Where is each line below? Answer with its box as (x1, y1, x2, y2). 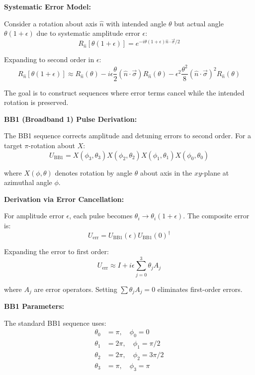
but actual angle (174, 18, 224, 28)
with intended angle (106, 18, 167, 28)
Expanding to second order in (4, 54, 94, 65)
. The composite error (183, 210, 250, 221)
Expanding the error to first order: (4, 246, 109, 257)
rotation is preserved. (4, 97, 69, 107)
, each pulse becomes (69, 210, 133, 221)
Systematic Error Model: (4, 1, 91, 11)
